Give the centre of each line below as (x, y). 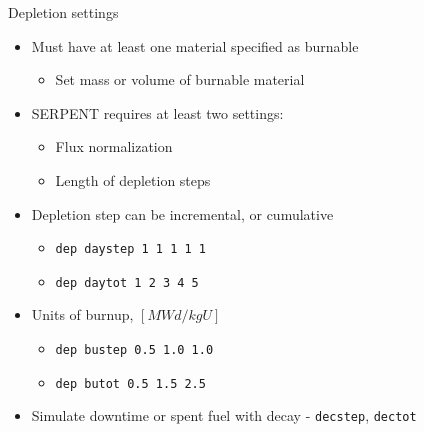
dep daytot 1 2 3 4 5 (127, 282)
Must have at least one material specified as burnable (195, 45)
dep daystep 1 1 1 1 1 (130, 249)
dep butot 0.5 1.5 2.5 (130, 383)
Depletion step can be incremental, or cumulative (182, 213)
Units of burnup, (82, 314)
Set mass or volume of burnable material (180, 79)
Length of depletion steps (133, 179)
